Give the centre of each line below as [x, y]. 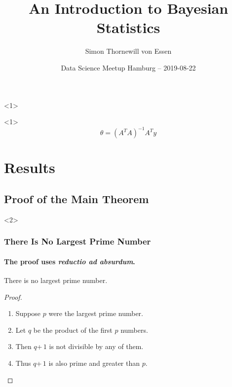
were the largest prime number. [96, 313]
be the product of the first [73, 330]
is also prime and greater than [94, 363]
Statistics [128, 27]
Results [30, 167]
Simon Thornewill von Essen [128, 51]
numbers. [134, 330]
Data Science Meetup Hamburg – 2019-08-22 [128, 67]
